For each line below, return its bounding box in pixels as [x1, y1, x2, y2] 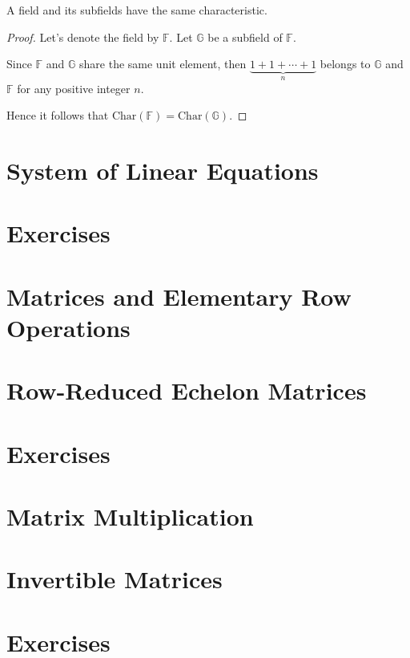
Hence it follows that [6, 107, 109, 124]
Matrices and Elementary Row [6, 279, 352, 312]
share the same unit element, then [79, 55, 247, 72]
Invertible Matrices [6, 563, 223, 595]
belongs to [320, 55, 371, 72]
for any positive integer [17, 79, 131, 96]
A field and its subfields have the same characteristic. [6, 2, 267, 18]
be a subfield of [207, 28, 283, 45]
